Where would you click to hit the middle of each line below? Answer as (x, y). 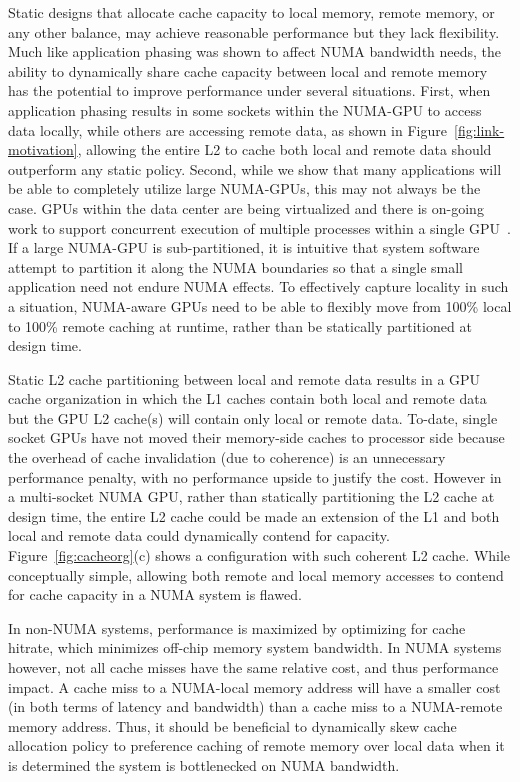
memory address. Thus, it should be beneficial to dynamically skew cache (232, 725)
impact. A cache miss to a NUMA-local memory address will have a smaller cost (254, 686)
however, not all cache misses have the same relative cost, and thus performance (253, 667)
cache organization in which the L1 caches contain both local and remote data (247, 398)
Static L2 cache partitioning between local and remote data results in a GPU (244, 378)
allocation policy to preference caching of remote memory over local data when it (256, 745)
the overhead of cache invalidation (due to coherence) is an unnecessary (227, 457)
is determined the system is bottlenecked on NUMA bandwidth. (204, 764)
